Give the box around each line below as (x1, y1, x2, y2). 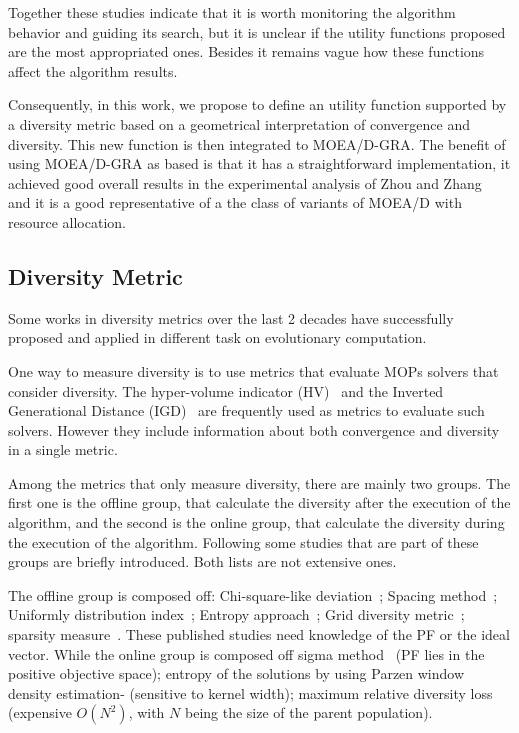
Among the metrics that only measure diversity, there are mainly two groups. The (8, 472, 511, 493)
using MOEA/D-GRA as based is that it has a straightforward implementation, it (8, 153, 511, 174)
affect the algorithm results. (8, 60, 178, 81)
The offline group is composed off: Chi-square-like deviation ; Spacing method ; (8, 584, 498, 605)
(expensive (8, 702, 72, 723)
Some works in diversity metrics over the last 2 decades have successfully (8, 307, 454, 328)
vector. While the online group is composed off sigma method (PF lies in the (8, 643, 485, 664)
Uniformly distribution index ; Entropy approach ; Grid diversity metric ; (8, 604, 465, 625)
